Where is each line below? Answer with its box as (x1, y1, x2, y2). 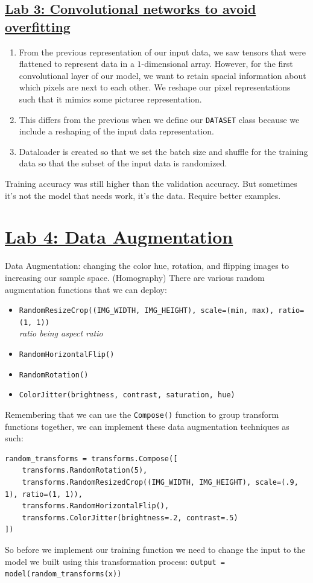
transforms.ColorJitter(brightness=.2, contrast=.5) (22, 513, 238, 522)
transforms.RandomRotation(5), (22, 466, 148, 475)
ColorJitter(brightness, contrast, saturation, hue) (19, 391, 235, 400)
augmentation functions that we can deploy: (5, 283, 167, 295)
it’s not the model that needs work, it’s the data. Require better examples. (5, 189, 281, 201)
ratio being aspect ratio (19, 327, 103, 339)
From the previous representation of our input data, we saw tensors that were (19, 45, 306, 58)
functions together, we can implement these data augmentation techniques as (5, 420, 289, 432)
